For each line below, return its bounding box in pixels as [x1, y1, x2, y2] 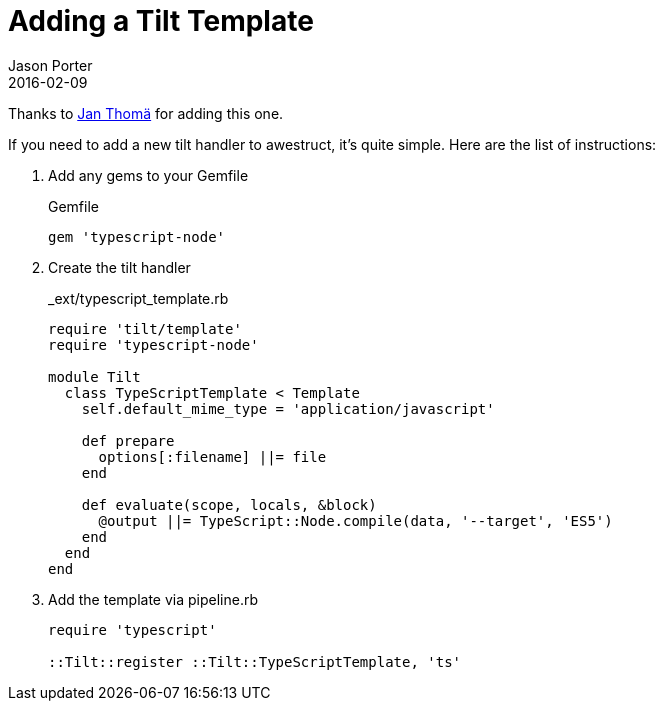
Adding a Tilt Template [8, 4, 314, 38]
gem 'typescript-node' [48, 228, 226, 245]
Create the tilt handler [48, 258, 191, 276]
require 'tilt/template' [48, 320, 242, 337]
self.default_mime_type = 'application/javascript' [81, 400, 495, 417]
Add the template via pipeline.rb [48, 590, 258, 608]
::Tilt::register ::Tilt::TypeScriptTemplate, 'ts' [48, 653, 462, 670]
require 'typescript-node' [48, 336, 259, 353]
